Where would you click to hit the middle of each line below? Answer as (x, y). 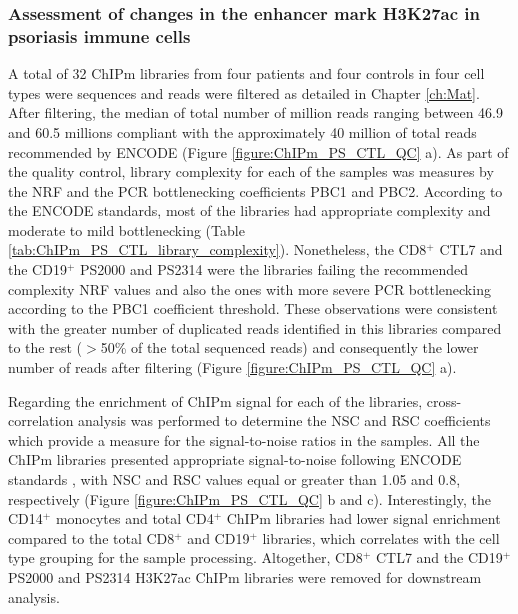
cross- (444, 400)
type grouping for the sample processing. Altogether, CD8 (185, 557)
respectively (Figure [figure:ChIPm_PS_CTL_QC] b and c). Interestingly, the (249, 498)
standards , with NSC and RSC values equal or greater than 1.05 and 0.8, (234, 479)
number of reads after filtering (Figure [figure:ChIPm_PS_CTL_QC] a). (232, 367)
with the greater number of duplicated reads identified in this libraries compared (255, 327)
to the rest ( (45, 347)
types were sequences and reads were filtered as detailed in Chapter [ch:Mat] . (244, 92)
